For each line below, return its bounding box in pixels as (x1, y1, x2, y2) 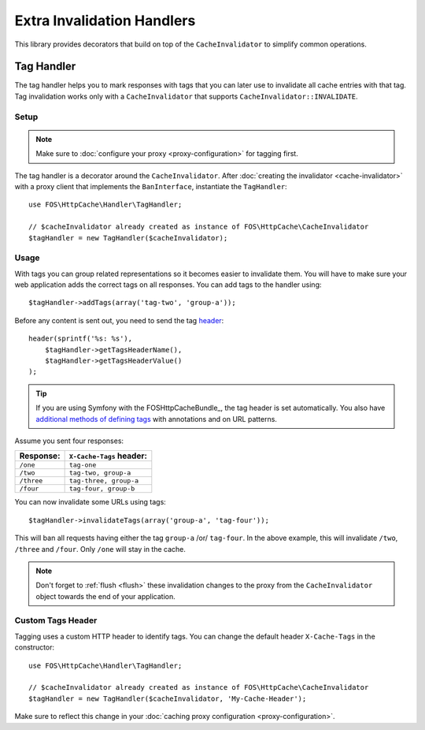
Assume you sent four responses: (14, 436, 124, 445)
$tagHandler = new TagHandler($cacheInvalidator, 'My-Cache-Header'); (28, 694, 307, 703)
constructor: (14, 642, 55, 652)
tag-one (68, 461, 97, 469)
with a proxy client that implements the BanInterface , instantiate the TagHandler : (14, 181, 287, 191)
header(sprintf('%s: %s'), (28, 334, 133, 343)
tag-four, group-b (68, 485, 135, 493)
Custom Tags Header (14, 615, 98, 626)
